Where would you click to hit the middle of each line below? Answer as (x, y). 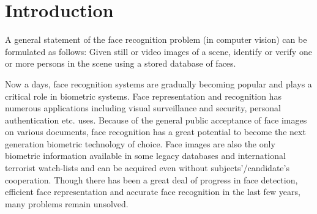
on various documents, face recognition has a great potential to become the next (155, 132)
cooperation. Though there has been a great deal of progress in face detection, (151, 179)
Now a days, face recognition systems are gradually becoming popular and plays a (158, 83)
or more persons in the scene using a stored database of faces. (121, 63)
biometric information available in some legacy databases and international (145, 156)
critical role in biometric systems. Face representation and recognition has (143, 96)
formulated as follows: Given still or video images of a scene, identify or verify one (158, 51)
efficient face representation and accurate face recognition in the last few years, (153, 192)
